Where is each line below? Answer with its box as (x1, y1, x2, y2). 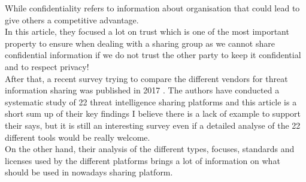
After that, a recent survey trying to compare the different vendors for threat (5, 72, 288, 84)
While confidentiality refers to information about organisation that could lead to (5, 2, 300, 14)
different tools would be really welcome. (5, 131, 150, 143)
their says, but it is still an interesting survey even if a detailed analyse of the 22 (5, 119, 301, 131)
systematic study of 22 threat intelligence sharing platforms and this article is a (5, 95, 297, 108)
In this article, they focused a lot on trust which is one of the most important (5, 25, 289, 38)
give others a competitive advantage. (5, 13, 139, 26)
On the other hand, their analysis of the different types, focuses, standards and (5, 142, 295, 155)
